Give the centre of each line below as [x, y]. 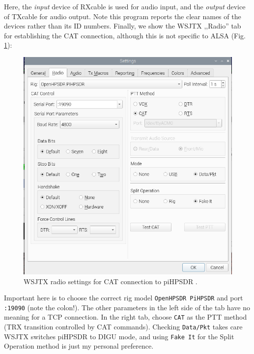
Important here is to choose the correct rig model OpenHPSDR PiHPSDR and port [124, 298]
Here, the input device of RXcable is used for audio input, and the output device [125, 6]
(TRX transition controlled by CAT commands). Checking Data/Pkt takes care [123, 327]
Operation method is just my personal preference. [79, 346]
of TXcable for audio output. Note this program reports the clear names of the [123, 16]
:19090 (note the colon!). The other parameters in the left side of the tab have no [127, 307]
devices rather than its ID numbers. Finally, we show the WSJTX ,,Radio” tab [123, 26]
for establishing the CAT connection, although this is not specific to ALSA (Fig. [125, 35]
